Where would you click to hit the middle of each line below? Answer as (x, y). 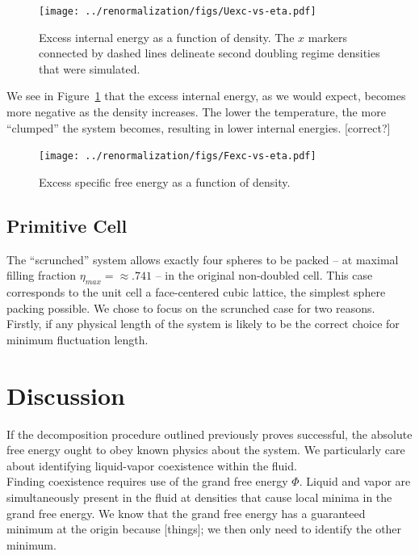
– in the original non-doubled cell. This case (264, 275)
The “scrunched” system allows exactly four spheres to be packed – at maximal (203, 259)
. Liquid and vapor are (355, 481)
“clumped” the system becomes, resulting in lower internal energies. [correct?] (199, 127)
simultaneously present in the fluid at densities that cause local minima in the (199, 497)
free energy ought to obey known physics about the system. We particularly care (206, 450)
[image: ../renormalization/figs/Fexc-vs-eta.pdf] (178, 156)
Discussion (66, 395)
